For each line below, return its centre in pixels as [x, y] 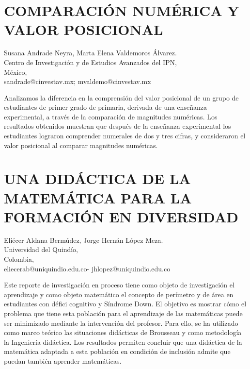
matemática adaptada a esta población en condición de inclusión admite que [117, 351]
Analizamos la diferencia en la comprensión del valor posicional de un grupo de [121, 97]
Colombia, [19, 259]
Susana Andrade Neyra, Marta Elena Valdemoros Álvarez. [90, 53]
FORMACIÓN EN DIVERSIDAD [121, 216]
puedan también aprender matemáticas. [63, 361]
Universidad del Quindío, [41, 249]
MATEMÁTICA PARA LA [98, 197]
